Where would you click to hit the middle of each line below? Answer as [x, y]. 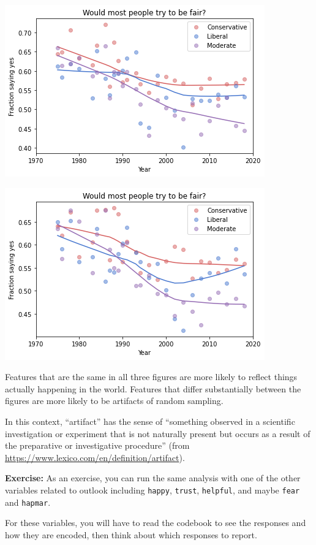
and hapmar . [28, 502]
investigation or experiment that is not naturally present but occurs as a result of [158, 433]
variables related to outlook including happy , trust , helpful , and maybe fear [152, 490]
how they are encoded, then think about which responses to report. [131, 534]
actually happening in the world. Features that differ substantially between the [153, 388]
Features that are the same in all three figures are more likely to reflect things [151, 377]
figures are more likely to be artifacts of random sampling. [114, 401]
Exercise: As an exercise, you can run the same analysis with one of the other [153, 478]
